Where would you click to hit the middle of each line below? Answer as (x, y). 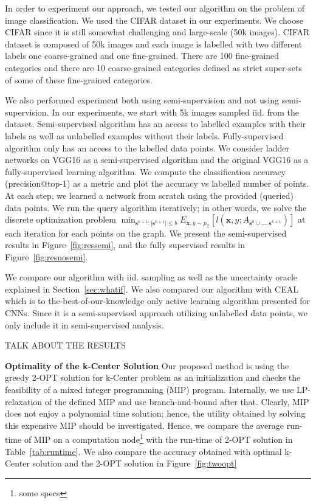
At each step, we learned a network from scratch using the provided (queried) (149, 195)
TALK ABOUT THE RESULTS (65, 345)
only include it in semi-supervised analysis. (84, 324)
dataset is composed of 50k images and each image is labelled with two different (154, 43)
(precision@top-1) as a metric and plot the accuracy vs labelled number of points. (157, 183)
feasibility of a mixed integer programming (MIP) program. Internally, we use (149, 390)
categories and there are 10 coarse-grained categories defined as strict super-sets (153, 67)
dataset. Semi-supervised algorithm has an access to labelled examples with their (156, 124)
